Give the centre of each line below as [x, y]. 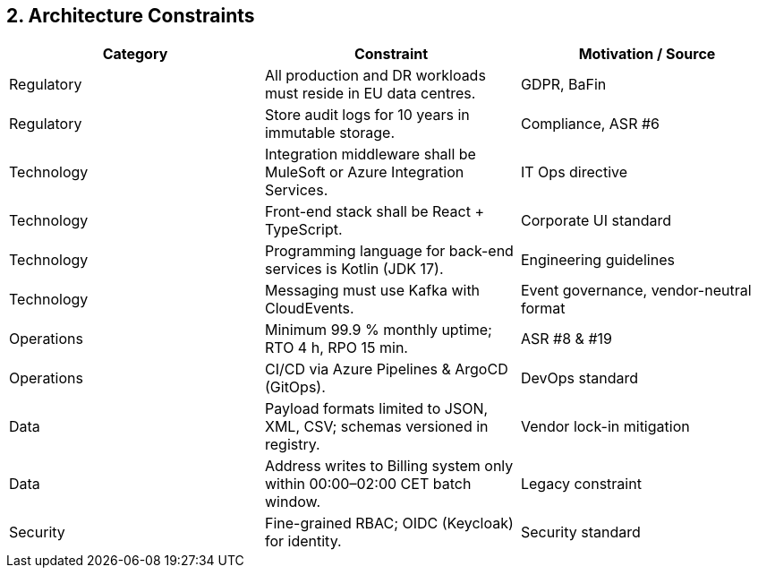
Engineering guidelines [597, 260]
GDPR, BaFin [563, 85]
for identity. [303, 541]
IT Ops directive [574, 172]
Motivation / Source [647, 54]
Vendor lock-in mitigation [605, 427]
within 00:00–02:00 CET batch [368, 484]
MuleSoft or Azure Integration [364, 172]
